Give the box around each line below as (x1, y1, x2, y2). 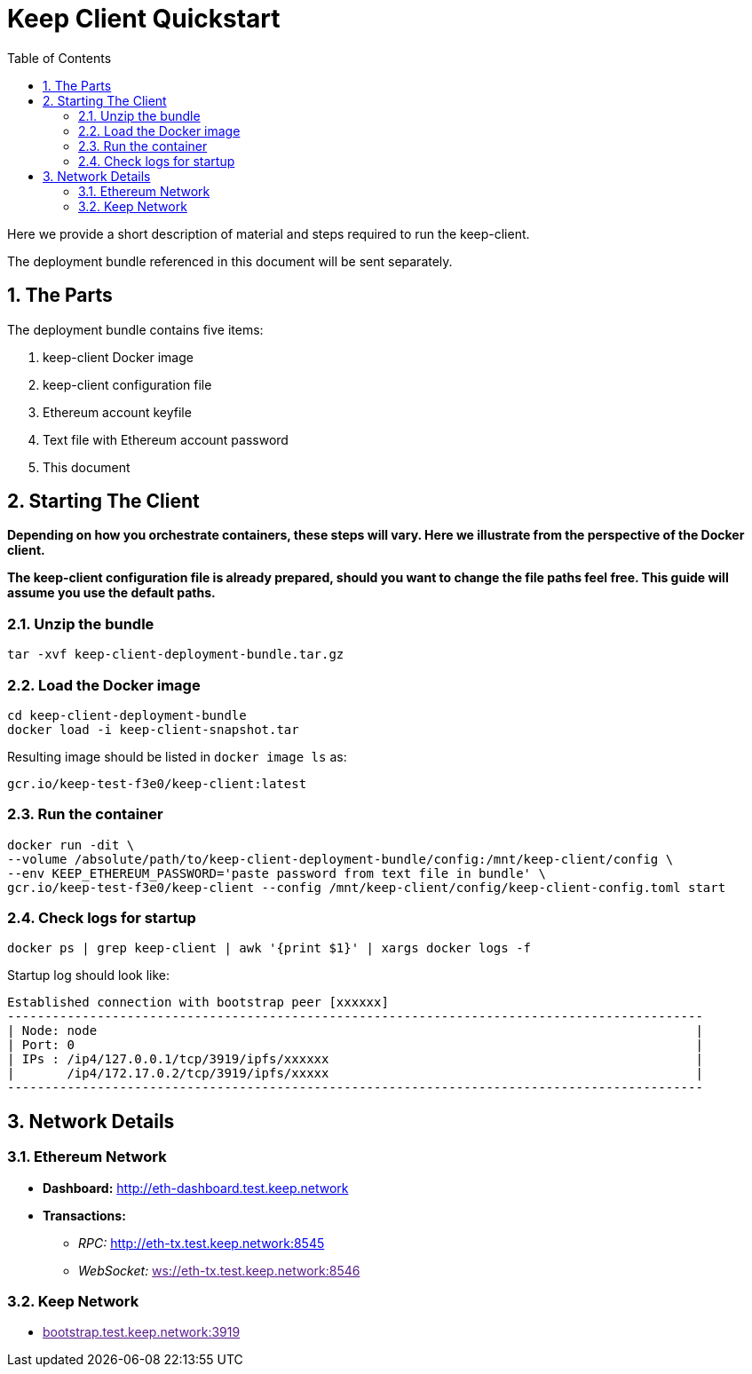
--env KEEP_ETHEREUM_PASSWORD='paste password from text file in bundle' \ (7, 865, 546, 880)
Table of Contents (7, 50, 112, 66)
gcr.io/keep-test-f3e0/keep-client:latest (7, 776, 307, 791)
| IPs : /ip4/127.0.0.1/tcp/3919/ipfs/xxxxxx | (7, 1052, 703, 1067)
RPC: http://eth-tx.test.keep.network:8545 (78, 1235, 325, 1251)
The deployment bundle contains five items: (7, 321, 264, 337)
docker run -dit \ (7, 837, 135, 852)
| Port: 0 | (7, 1038, 703, 1053)
